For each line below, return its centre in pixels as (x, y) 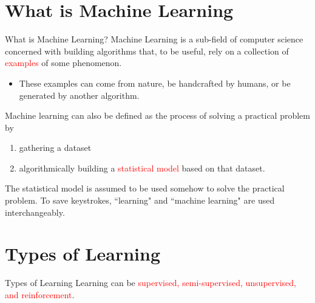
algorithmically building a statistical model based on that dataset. (142, 168)
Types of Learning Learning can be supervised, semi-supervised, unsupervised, (151, 283)
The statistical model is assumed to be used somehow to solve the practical (145, 188)
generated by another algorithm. (79, 95)
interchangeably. (35, 212)
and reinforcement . (40, 294)
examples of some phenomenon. (63, 63)
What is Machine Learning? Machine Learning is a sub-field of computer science (154, 39)
